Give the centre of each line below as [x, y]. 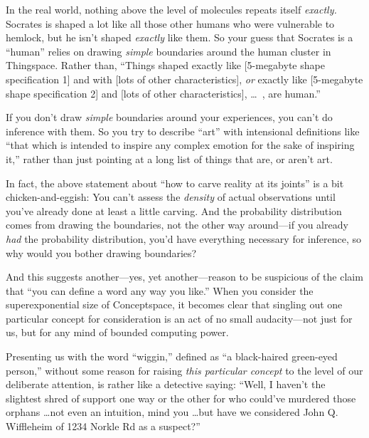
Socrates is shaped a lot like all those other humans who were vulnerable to [170, 23]
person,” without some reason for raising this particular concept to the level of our [184, 370]
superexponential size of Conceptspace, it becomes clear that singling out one [174, 304]
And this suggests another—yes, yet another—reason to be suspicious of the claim [184, 277]
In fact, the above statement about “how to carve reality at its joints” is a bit [175, 183]
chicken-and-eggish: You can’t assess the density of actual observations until [171, 197]
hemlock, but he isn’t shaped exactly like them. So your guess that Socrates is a [180, 37]
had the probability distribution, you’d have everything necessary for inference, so [184, 238]
